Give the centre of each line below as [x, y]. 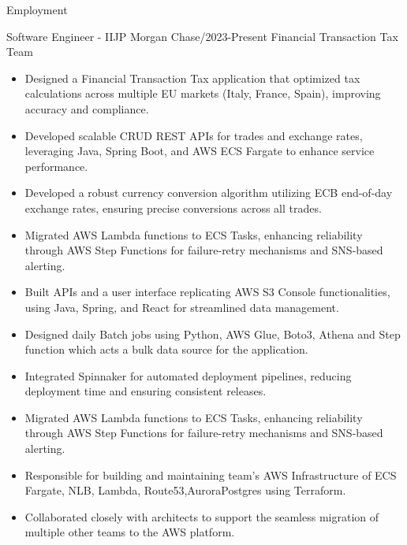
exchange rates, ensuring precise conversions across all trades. [173, 208]
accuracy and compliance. [87, 108]
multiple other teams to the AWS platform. [130, 532]
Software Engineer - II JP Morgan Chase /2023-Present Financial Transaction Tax [202, 36]
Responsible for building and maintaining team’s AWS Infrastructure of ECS [211, 475]
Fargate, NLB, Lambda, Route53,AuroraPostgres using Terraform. [185, 490]
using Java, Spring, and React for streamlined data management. [182, 307]
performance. [56, 166]
